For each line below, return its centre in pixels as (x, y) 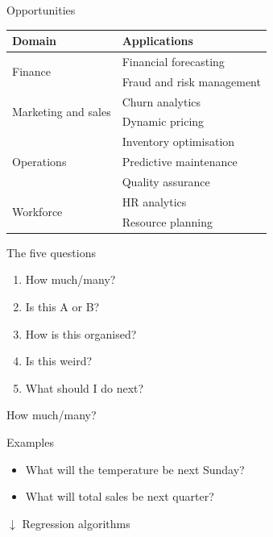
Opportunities (41, 10)
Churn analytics (161, 101)
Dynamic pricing (163, 121)
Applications (157, 41)
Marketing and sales (62, 112)
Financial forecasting (173, 61)
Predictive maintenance (180, 162)
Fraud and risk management (191, 81)
